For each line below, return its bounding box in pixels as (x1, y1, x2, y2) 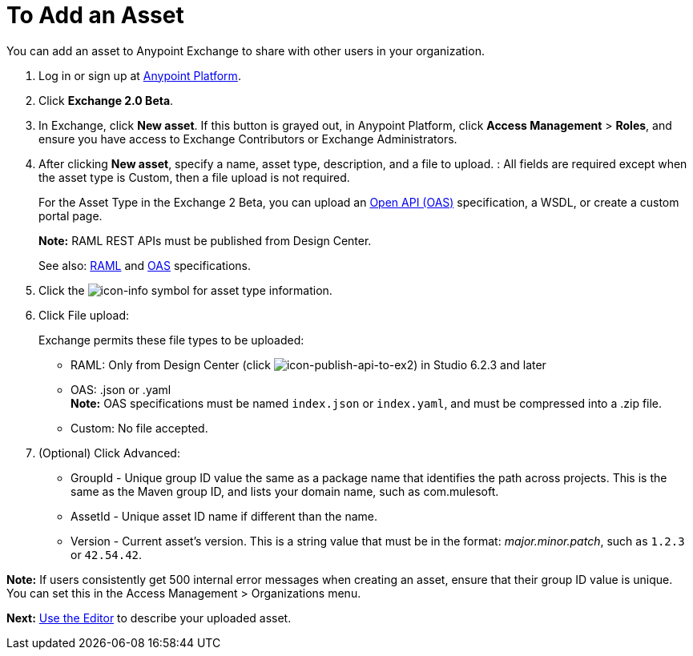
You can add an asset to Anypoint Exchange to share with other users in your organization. (6, 43, 485, 58)
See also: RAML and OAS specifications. (38, 258, 252, 272)
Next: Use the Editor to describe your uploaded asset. (6, 610, 292, 625)
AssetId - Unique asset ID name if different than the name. (71, 509, 377, 523)
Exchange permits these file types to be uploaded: (38, 332, 304, 347)
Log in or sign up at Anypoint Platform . (38, 68, 241, 83)
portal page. (38, 208, 103, 223)
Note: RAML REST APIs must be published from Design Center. (38, 233, 372, 248)
